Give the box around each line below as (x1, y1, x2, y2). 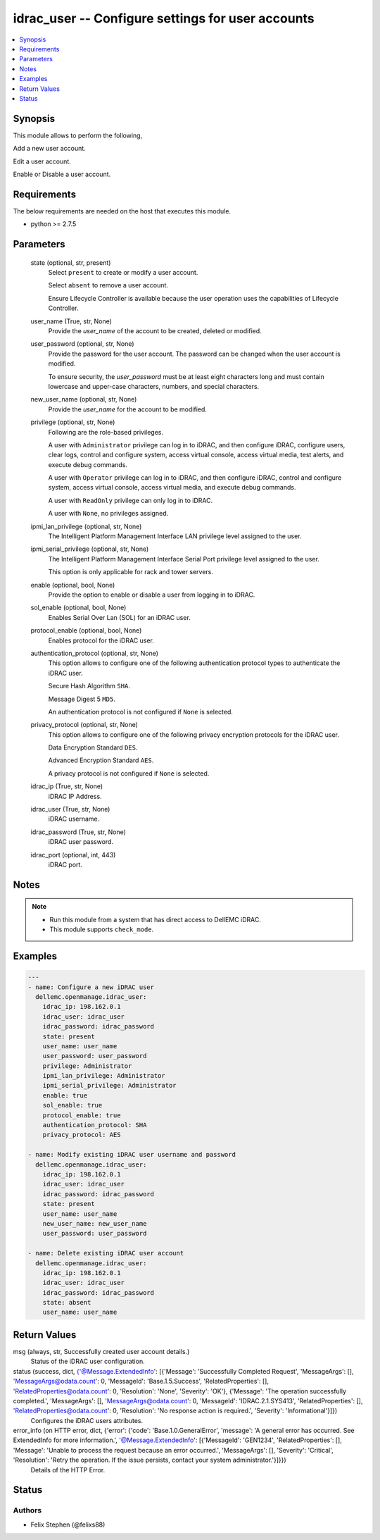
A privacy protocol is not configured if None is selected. (48, 769, 210, 778)
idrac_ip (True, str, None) (30, 782, 103, 790)
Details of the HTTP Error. (30, 1465, 106, 1474)
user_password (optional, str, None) (30, 340, 134, 348)
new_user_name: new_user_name (42, 1219, 147, 1227)
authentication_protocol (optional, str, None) (30, 649, 158, 657)
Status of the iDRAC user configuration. (30, 1357, 145, 1366)
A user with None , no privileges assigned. (48, 509, 169, 518)
